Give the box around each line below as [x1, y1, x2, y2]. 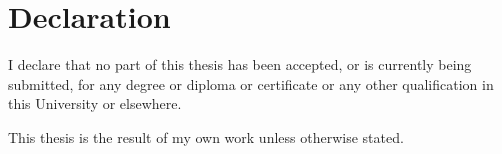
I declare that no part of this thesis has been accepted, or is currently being [8, 54, 472, 75]
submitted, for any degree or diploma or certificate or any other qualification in [8, 73, 494, 94]
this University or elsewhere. [8, 93, 182, 114]
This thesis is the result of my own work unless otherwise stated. [8, 126, 404, 147]
